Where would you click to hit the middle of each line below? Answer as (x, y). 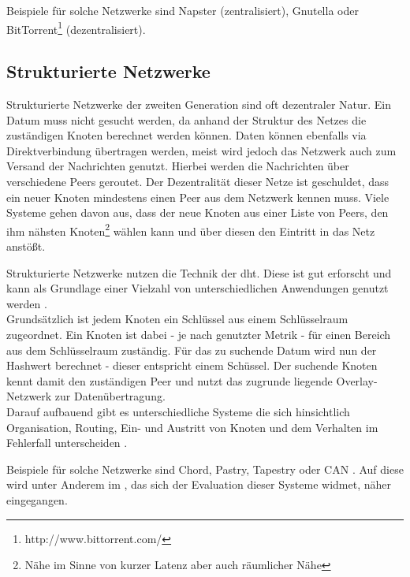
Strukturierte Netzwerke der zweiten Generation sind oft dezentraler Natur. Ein (199, 104)
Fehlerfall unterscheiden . (67, 443)
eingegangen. (37, 499)
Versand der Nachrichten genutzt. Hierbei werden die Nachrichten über (178, 166)
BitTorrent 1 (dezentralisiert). (76, 28)
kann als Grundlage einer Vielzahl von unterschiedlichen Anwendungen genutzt (198, 288)
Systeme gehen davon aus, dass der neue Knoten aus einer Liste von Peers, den (198, 212)
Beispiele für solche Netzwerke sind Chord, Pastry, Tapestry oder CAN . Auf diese (205, 469)
